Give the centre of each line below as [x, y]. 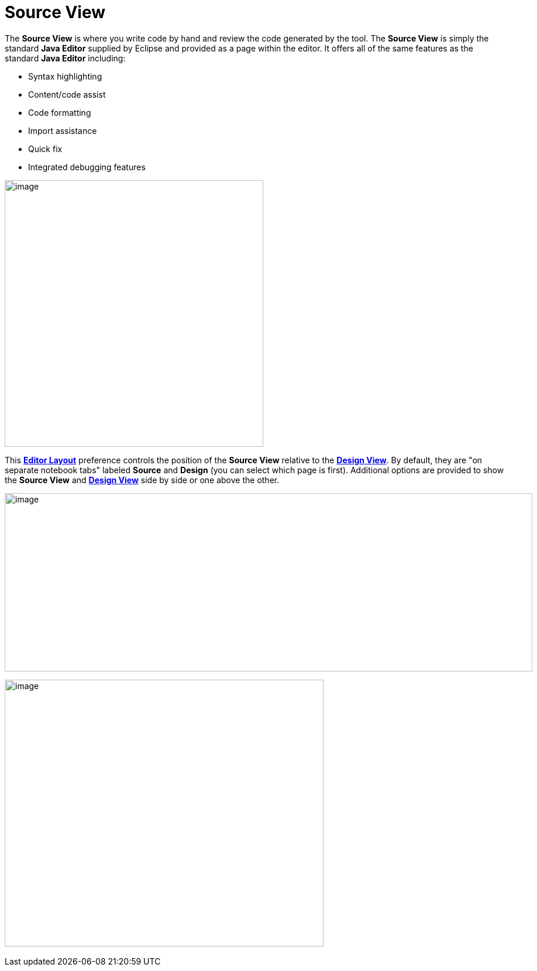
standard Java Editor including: [65, 58]
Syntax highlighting [65, 76]
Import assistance [63, 130]
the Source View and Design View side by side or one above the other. [142, 480]
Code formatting [60, 112]
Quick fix [45, 149]
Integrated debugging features [87, 167]
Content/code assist [67, 94]
